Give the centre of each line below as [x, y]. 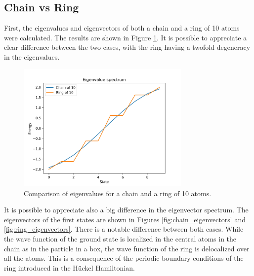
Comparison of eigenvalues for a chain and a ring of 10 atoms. [118, 193]
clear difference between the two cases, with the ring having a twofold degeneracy [127, 47]
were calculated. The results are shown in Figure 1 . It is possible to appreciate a [126, 37]
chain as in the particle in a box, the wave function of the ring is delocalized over [127, 248]
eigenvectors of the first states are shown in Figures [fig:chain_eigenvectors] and [125, 219]
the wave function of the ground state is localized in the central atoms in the [120, 239]
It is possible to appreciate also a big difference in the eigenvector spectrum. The [126, 210]
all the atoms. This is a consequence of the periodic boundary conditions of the [124, 258]
